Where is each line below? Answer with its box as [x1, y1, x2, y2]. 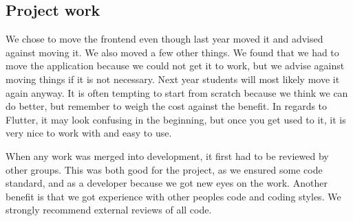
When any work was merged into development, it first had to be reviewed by [6, 148, 329, 163]
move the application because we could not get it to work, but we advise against [6, 58, 345, 73]
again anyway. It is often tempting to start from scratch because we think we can [6, 85, 348, 100]
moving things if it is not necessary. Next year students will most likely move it [6, 71, 340, 86]
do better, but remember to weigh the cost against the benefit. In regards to [6, 99, 328, 113]
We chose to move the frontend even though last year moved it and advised [6, 32, 323, 46]
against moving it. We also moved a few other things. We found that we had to [6, 45, 339, 59]
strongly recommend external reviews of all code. [6, 202, 212, 217]
